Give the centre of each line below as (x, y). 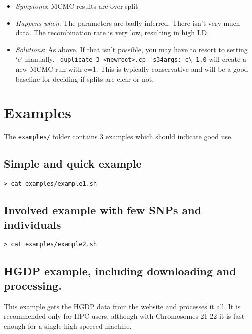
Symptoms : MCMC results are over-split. (78, 6)
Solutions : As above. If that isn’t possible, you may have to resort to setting (131, 49)
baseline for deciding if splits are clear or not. (85, 78)
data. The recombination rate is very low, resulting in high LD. (112, 33)
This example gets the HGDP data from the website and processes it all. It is (122, 306)
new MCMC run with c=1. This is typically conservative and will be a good (132, 69)
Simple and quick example (73, 164)
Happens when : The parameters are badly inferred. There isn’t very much (128, 23)
